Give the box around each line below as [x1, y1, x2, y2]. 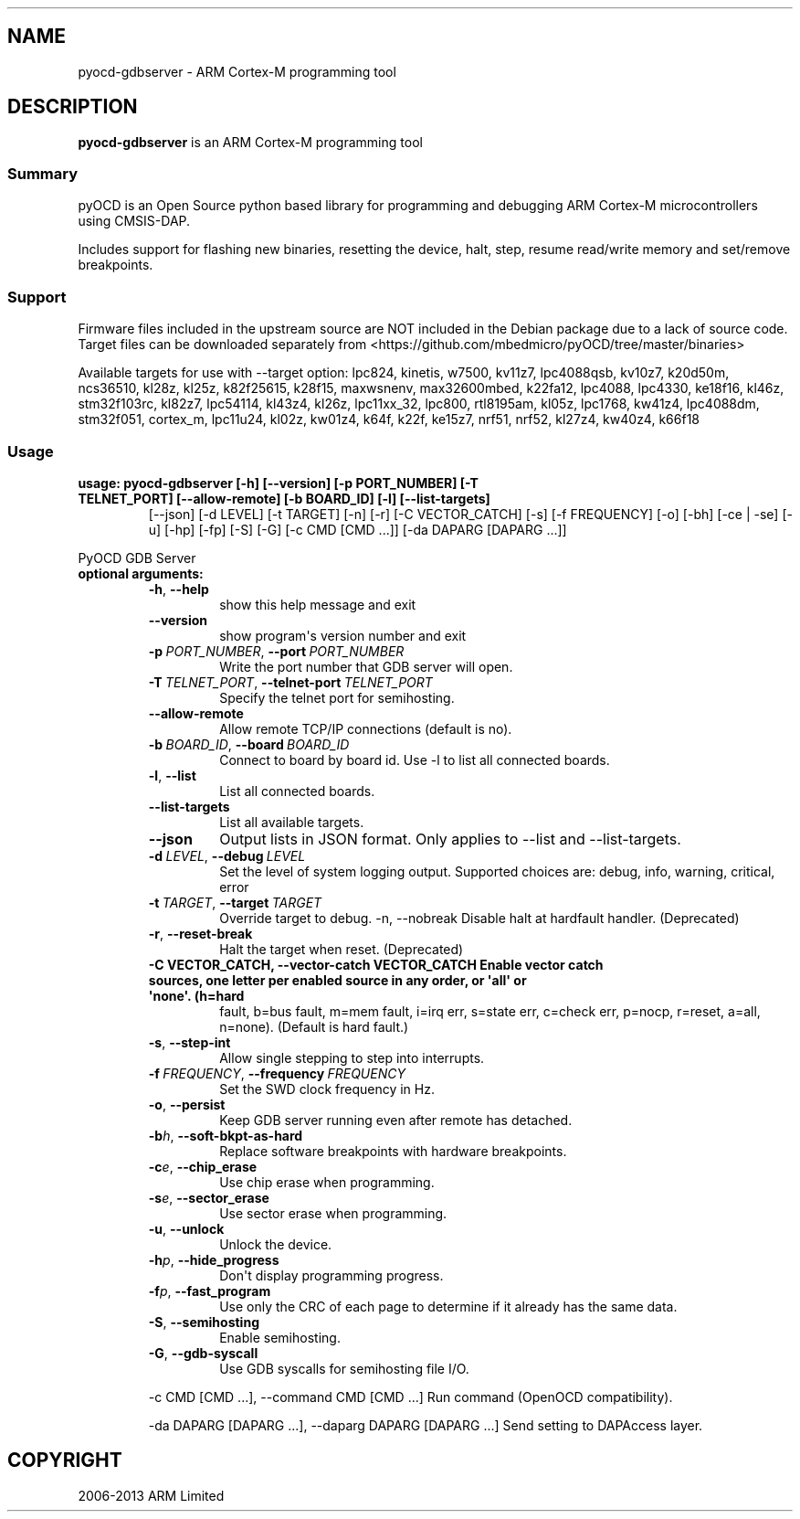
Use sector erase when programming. [219, 1205, 447, 1221]
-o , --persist [148, 1096, 226, 1112]
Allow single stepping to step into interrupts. [219, 1049, 485, 1066]
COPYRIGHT [7, 1449, 122, 1472]
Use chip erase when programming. [219, 1174, 435, 1190]
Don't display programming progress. [219, 1267, 444, 1283]
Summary [7, 165, 79, 184]
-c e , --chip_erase [148, 1158, 258, 1174]
